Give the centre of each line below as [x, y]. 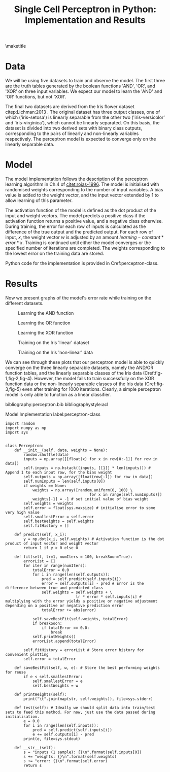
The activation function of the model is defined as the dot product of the [81, 210]
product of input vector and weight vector [52, 544]
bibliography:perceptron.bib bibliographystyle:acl [57, 404]
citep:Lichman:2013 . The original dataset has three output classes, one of [83, 112]
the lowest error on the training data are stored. [55, 254]
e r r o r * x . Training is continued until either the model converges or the [78, 243]
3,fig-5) [13, 389]
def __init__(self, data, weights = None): [61, 450]
